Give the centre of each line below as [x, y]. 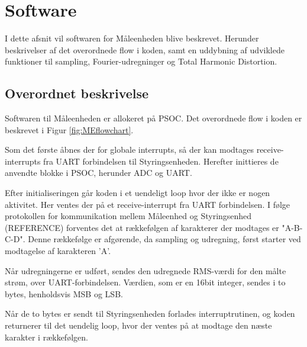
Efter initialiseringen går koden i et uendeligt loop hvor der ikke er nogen [138, 193]
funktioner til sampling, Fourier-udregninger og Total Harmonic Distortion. [141, 61]
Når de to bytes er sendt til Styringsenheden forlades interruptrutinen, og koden [150, 314]
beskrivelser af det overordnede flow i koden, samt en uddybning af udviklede [145, 49]
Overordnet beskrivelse [77, 93]
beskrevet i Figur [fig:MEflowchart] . [69, 129]
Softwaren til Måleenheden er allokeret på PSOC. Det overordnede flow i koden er [153, 118]
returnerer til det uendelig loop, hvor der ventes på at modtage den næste [138, 325]
